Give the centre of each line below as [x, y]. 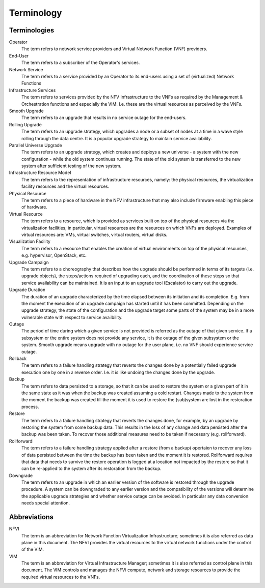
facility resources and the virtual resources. [65, 186]
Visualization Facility [30, 241]
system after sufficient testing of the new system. [71, 166]
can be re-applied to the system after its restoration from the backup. [91, 469]
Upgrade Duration [27, 290]
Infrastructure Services [32, 90]
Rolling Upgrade [25, 124]
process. [30, 407]
